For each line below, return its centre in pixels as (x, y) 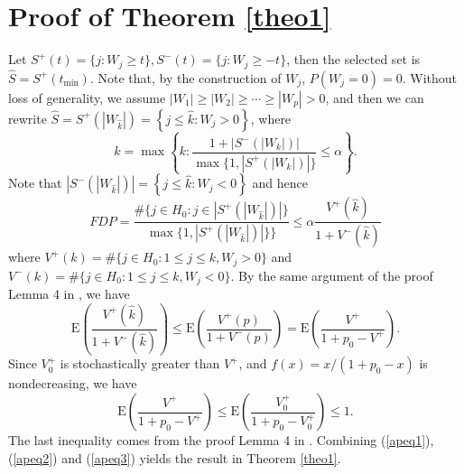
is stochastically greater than (140, 363)
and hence (280, 183)
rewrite (28, 118)
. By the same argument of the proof (332, 275)
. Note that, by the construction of (186, 77)
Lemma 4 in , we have (69, 293)
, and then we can (375, 97)
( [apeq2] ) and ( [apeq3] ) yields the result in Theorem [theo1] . (175, 457)
